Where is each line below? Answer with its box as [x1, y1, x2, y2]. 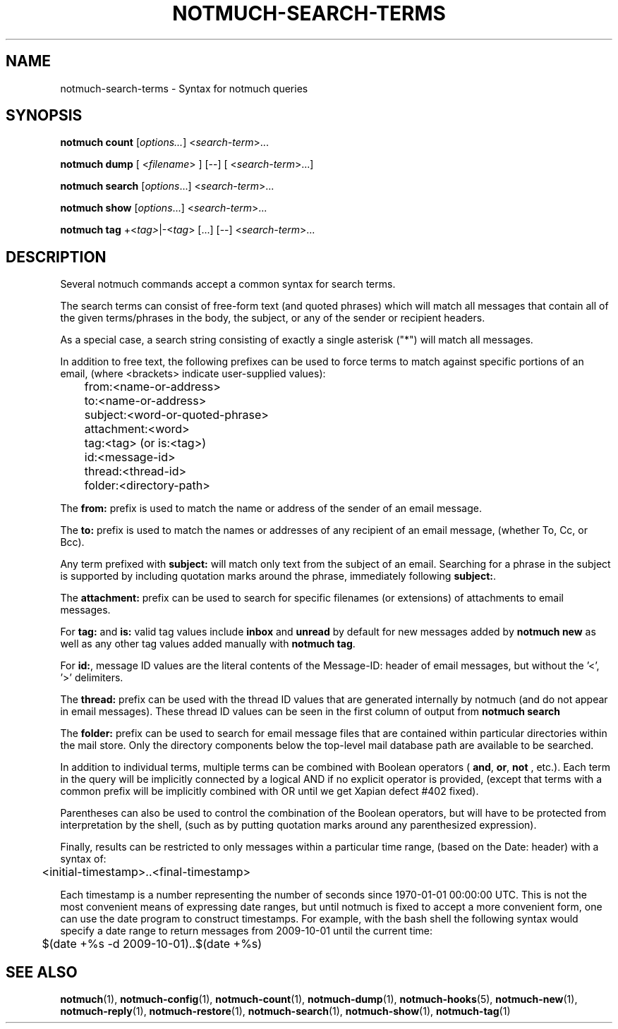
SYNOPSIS [6, 106, 83, 125]
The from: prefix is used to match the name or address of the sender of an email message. [60, 502, 482, 515]
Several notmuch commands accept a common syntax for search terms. [60, 278, 396, 291]
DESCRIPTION [6, 248, 107, 266]
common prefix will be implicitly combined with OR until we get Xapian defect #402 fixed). [60, 785, 479, 798]
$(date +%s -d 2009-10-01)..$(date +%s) [42, 937, 262, 951]
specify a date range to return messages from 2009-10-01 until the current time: [60, 925, 432, 937]
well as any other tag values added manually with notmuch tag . [60, 638, 356, 650]
